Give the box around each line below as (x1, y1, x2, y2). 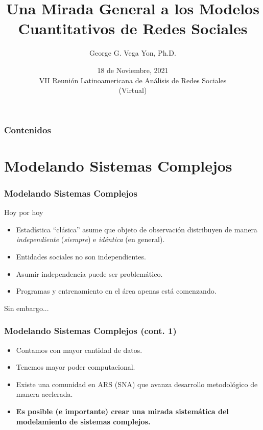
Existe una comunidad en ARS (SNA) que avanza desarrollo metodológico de (16, 378, 258, 389)
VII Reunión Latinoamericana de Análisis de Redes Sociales (39, 75, 227, 85)
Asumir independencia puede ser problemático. (16, 268, 163, 279)
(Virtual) (118, 85, 147, 95)
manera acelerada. (16, 389, 73, 399)
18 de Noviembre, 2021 (97, 64, 169, 75)
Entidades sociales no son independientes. (16, 251, 146, 261)
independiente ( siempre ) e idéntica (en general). (16, 234, 165, 245)
